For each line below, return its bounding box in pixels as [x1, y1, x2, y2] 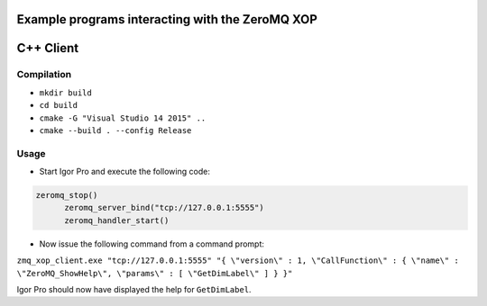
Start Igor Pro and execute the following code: [39, 166, 211, 177]
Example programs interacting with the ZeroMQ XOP [16, 12, 317, 27]
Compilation [16, 68, 72, 81]
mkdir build [39, 87, 92, 98]
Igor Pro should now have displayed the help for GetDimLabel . [16, 284, 252, 295]
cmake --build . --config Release [39, 125, 192, 135]
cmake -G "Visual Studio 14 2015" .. [39, 112, 207, 123]
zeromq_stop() [35, 190, 98, 201]
